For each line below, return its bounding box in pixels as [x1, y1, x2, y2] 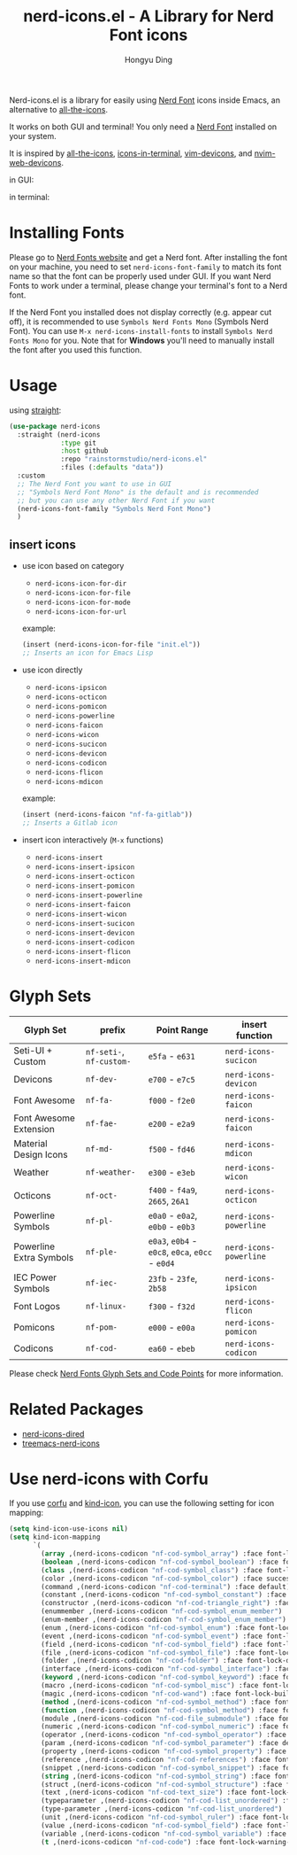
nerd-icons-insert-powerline [34, 890, 143, 900]
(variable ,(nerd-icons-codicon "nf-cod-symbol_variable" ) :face [41, 1829, 287, 1838]
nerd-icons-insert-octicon [34, 872, 135, 881]
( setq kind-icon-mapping [9, 1533, 101, 1542]
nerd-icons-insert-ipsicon [34, 862, 135, 872]
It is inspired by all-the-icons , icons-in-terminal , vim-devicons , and [9, 148, 253, 159]
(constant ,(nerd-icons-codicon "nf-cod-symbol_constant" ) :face [41, 1590, 287, 1600]
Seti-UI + [13, 1044, 53, 1056]
